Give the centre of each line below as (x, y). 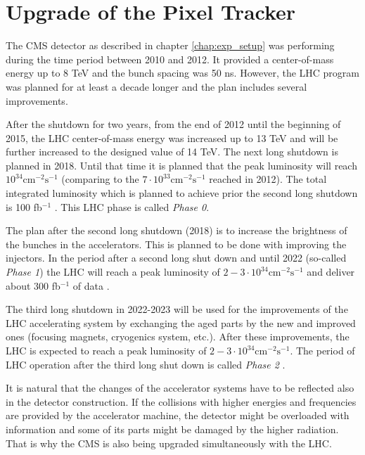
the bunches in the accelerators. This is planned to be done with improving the (176, 244)
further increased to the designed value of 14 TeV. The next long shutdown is (172, 152)
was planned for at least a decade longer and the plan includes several (156, 86)
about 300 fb (33, 285)
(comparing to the (100, 179)
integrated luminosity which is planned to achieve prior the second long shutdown (182, 193)
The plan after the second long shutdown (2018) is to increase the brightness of (177, 230)
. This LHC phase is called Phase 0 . (132, 206)
